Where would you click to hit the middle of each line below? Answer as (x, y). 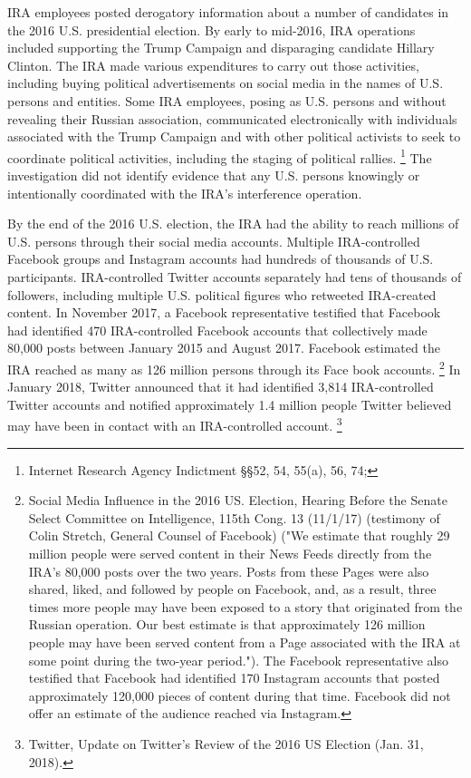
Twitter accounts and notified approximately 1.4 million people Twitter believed (230, 404)
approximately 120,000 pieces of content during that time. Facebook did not (240, 695)
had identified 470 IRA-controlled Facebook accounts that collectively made (217, 330)
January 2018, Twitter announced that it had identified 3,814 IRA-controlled (221, 387)
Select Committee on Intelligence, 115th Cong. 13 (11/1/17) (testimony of (234, 517)
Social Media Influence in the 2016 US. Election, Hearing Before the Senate (238, 500)
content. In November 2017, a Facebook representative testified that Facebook (224, 312)
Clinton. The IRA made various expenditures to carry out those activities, (213, 65)
